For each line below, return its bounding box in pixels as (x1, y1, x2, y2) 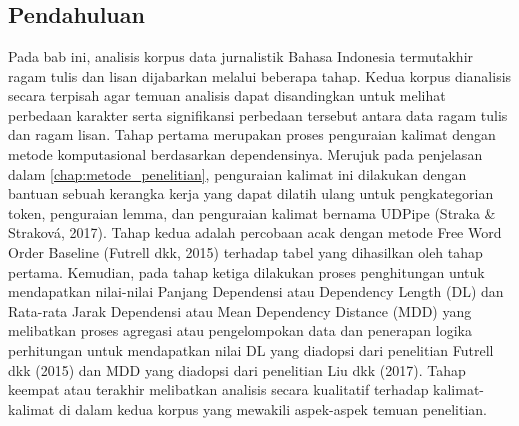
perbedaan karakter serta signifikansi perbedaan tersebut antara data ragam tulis (8, 104, 508, 125)
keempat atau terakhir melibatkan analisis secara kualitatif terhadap (8, 379, 429, 400)
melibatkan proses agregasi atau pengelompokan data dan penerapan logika (8, 320, 472, 341)
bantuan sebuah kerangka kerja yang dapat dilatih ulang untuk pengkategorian (8, 183, 494, 204)
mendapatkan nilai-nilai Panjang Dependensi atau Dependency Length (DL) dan (8, 281, 504, 302)
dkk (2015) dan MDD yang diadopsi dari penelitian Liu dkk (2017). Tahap (8, 359, 466, 380)
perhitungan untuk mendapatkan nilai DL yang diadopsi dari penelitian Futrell (8, 339, 494, 360)
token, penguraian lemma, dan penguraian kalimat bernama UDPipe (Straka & (8, 202, 496, 223)
